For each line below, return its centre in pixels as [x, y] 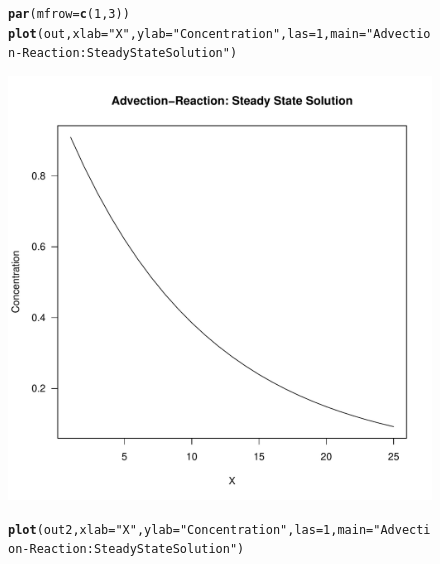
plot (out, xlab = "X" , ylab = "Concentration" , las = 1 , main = [187, 33]
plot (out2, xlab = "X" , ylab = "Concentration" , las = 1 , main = [191, 529]
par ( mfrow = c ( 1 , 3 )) [69, 14]
